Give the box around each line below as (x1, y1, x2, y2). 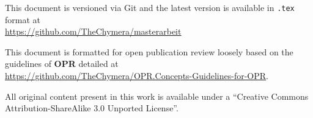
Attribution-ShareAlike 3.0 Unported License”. (5, 102, 179, 114)
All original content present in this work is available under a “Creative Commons (5, 89, 309, 102)
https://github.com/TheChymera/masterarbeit (5, 25, 182, 38)
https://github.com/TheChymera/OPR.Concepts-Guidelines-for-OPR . (5, 69, 268, 82)
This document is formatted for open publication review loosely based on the (5, 45, 293, 58)
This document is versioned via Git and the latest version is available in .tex (5, 1, 295, 13)
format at (5, 13, 40, 26)
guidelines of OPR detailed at (5, 57, 119, 70)
